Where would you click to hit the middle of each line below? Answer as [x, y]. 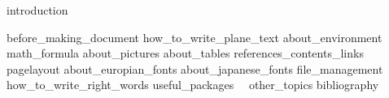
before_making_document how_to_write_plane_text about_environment [194, 37]
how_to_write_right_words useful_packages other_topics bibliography [193, 85]
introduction [37, 10]
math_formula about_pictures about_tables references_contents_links [185, 53]
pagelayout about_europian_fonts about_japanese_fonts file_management [195, 68]
